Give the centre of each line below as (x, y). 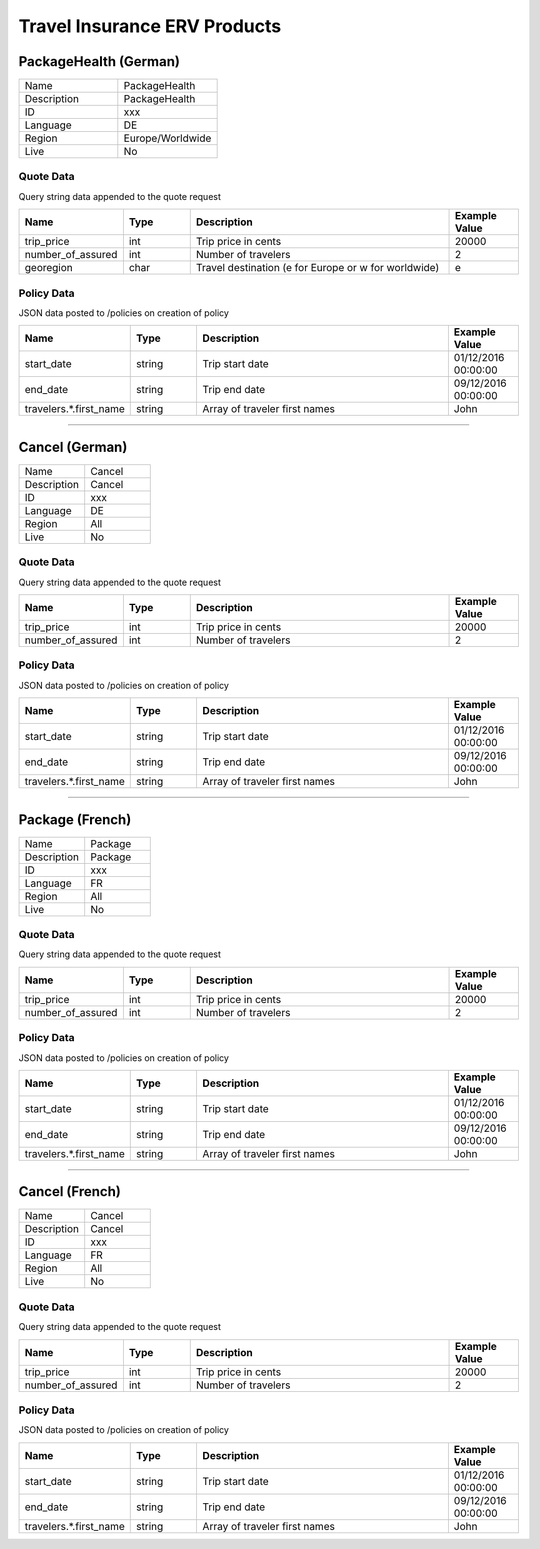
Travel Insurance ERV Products (150, 26)
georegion (49, 268)
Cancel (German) (73, 446)
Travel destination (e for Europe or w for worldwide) (317, 268)
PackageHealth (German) (99, 61)
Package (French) (75, 819)
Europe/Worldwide (167, 138)
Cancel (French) (70, 1191)
